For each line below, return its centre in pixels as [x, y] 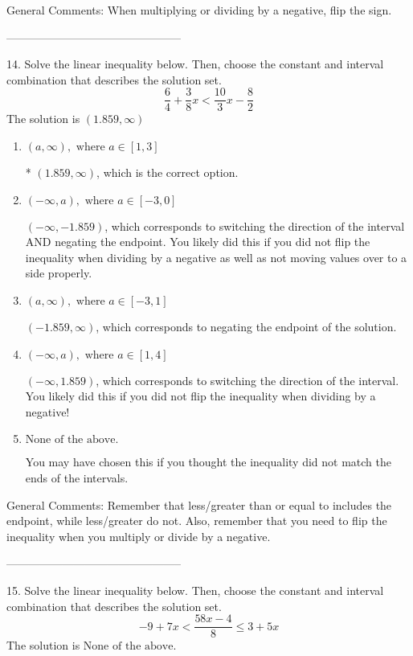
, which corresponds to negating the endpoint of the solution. [246, 326]
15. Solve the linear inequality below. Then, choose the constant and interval [195, 590]
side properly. [59, 273]
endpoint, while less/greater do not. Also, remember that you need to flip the [197, 521]
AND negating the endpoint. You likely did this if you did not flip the [198, 242]
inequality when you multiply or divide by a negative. [139, 536]
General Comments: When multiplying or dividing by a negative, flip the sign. [199, 10]
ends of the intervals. [77, 477]
